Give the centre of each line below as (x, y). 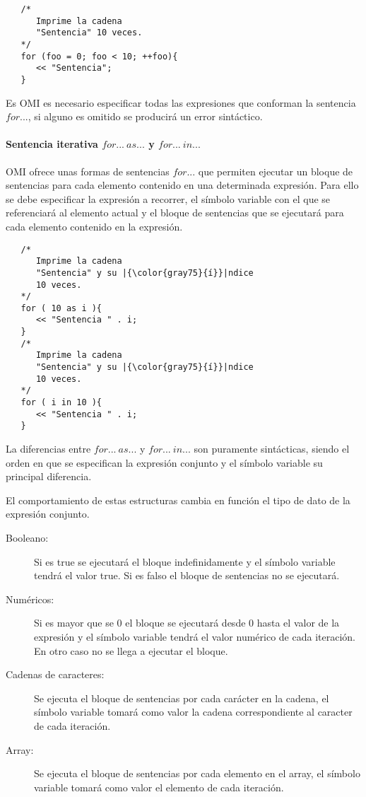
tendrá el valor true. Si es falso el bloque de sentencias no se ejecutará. (187, 575)
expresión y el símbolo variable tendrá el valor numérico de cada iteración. (195, 636)
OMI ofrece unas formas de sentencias (88, 171)
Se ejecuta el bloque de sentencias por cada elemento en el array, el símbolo (197, 773)
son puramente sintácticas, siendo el (272, 449)
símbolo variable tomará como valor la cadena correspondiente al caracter (193, 712)
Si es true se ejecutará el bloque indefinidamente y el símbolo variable (185, 561)
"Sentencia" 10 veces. (89, 33)
